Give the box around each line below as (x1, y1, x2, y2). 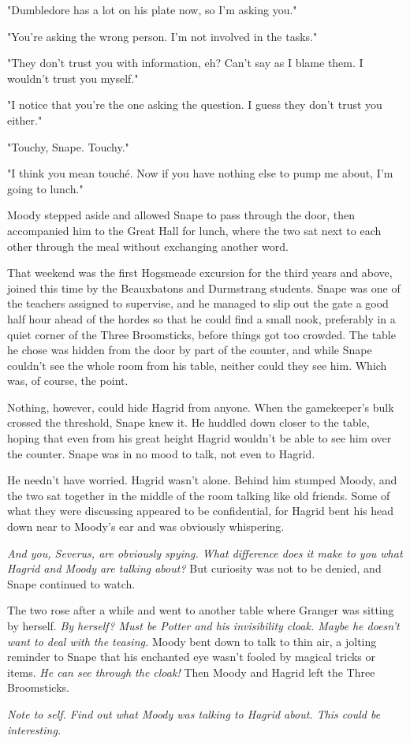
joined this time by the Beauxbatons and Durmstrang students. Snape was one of (7, 279, 401, 296)
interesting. (7, 721, 61, 737)
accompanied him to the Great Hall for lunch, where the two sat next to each (7, 222, 382, 238)
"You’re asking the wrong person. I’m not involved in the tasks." (7, 28, 318, 44)
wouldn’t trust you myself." (7, 69, 139, 86)
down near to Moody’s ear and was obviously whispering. (7, 518, 285, 535)
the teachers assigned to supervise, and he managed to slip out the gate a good (7, 295, 389, 312)
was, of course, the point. (7, 372, 129, 389)
